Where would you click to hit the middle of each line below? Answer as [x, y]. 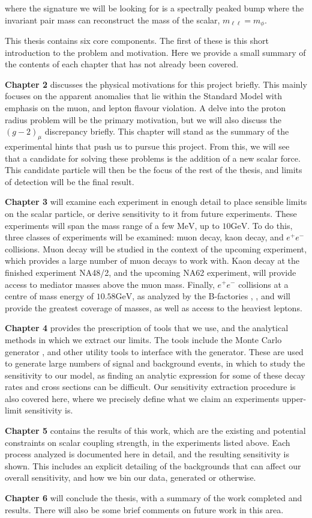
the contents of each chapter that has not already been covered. [122, 64]
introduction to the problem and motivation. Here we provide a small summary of [155, 52]
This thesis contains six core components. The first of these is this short [137, 41]
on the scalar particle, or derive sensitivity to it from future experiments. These [151, 213]
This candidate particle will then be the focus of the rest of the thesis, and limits [154, 170]
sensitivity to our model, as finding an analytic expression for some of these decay [155, 375]
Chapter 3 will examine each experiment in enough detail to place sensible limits [156, 202]
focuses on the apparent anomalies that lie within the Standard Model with [143, 96]
